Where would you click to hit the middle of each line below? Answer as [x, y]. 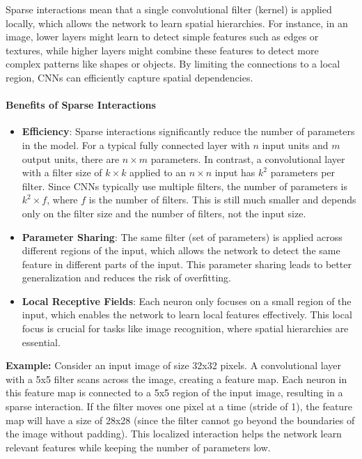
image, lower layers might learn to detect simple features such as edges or [162, 37]
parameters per [303, 172]
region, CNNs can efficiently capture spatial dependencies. [129, 77]
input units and [295, 145]
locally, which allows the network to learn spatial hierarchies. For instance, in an [177, 23]
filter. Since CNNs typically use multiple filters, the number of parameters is [185, 186]
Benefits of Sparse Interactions [81, 105]
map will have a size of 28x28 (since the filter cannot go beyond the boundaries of [180, 420]
